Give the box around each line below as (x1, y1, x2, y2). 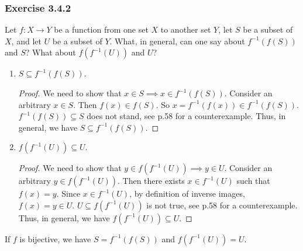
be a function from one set (54, 23, 149, 36)
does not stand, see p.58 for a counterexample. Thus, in (87, 110, 286, 122)
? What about (25, 46, 76, 58)
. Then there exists (117, 175, 185, 187)
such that (236, 175, 270, 187)
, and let (11, 34, 42, 47)
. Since (56, 187, 81, 200)
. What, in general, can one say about (109, 34, 245, 47)
